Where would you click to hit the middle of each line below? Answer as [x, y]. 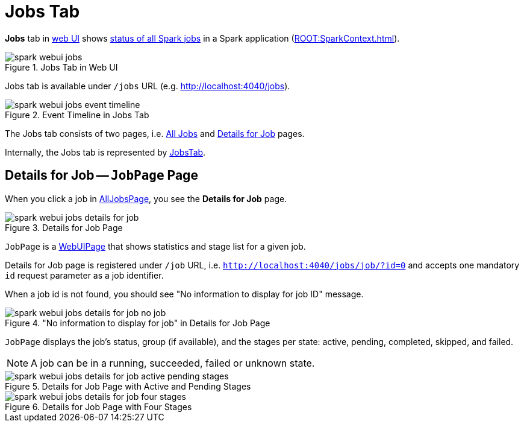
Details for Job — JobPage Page [101, 176]
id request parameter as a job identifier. [84, 275]
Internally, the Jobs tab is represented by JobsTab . [105, 152]
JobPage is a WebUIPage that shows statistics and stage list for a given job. [155, 246]
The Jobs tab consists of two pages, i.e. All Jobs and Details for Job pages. [155, 133]
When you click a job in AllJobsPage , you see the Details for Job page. [146, 198]
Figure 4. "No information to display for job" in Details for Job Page [138, 323]
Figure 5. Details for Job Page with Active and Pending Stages [128, 386]
